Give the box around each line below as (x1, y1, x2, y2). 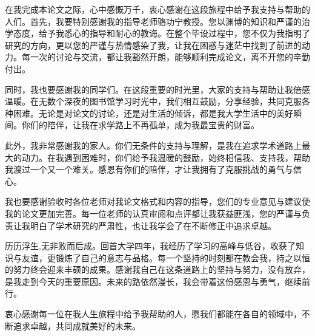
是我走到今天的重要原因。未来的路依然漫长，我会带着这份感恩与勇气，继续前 (5, 275, 310, 287)
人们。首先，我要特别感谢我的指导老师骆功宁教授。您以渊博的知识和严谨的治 (5, 15, 310, 27)
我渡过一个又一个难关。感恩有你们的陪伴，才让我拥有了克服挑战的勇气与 (5, 163, 293, 176)
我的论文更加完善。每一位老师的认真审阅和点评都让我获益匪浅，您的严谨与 (5, 207, 302, 219)
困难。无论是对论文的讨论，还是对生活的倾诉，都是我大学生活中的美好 (13, 106, 293, 119)
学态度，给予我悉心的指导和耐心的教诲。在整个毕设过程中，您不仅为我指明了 (5, 27, 310, 39)
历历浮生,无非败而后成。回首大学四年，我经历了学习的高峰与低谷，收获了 (5, 239, 296, 252)
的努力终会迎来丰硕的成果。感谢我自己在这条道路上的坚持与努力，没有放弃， (5, 263, 310, 276)
